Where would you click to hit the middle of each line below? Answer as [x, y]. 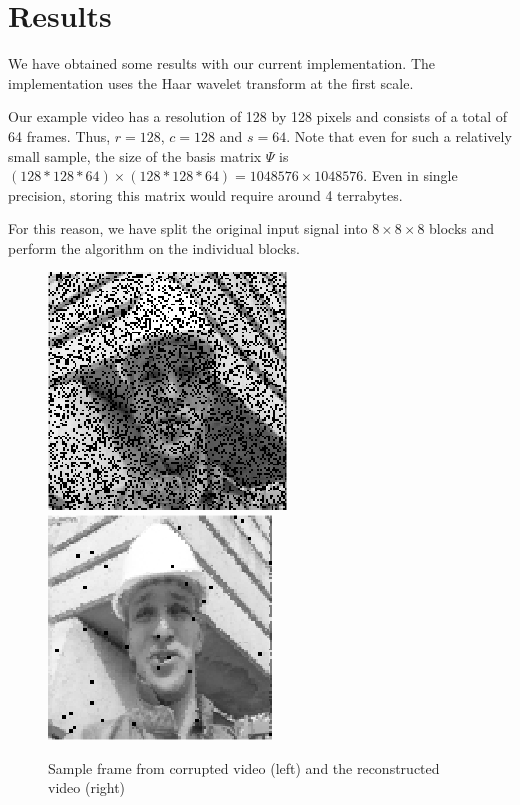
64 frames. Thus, [59, 135]
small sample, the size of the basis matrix [135, 155]
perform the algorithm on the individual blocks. [154, 247]
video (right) [87, 787]
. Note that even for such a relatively [399, 135]
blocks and [462, 228]
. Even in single [410, 175]
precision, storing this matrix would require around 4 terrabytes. [205, 194]
